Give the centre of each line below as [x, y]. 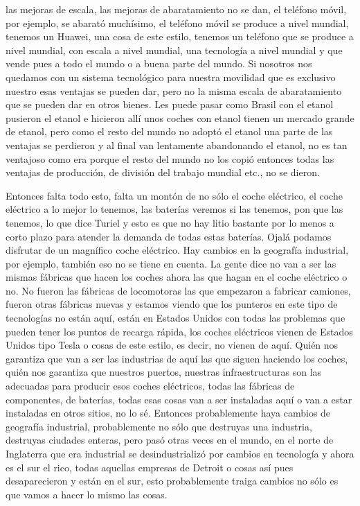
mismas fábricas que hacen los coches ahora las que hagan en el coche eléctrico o [177, 277]
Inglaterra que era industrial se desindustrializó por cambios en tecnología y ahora [180, 453]
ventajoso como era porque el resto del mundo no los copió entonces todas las [170, 158]
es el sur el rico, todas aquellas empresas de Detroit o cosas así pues [150, 467]
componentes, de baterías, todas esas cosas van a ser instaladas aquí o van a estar [179, 399]
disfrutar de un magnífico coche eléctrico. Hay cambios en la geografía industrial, [177, 250]
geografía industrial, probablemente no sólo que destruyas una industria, [159, 426]
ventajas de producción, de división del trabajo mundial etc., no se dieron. [163, 172]
